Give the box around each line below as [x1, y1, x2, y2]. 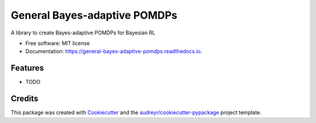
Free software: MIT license [25, 40, 90, 47]
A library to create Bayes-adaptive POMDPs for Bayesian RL [11, 29, 156, 36]
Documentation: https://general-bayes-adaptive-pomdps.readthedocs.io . [25, 48, 202, 55]
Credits [11, 94, 39, 104]
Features [11, 63, 44, 73]
